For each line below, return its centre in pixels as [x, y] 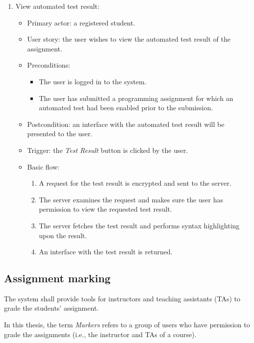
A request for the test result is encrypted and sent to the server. [135, 183]
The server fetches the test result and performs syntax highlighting [139, 225]
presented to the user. [60, 134]
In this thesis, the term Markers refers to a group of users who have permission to [127, 325]
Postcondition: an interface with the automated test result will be [126, 124]
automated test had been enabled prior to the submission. [126, 108]
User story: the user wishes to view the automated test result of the [129, 39]
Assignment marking [57, 278]
